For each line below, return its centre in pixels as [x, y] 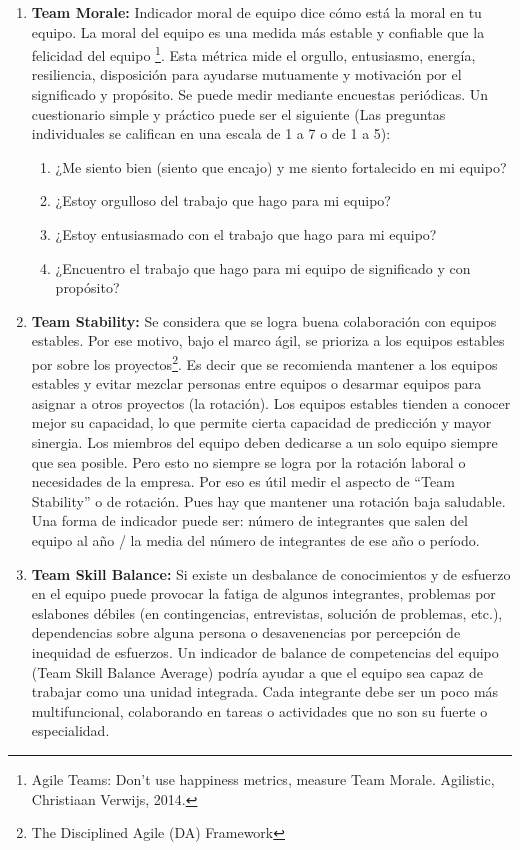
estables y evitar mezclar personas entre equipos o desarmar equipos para [256, 383]
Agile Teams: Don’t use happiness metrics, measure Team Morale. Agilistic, [263, 778]
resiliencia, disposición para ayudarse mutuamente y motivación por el [246, 74]
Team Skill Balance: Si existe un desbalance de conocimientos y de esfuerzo [271, 573]
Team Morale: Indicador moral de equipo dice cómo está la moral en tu [256, 12]
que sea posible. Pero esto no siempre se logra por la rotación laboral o [248, 461]
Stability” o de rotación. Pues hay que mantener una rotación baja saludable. [268, 500]
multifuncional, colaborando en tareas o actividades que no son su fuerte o [259, 710]
